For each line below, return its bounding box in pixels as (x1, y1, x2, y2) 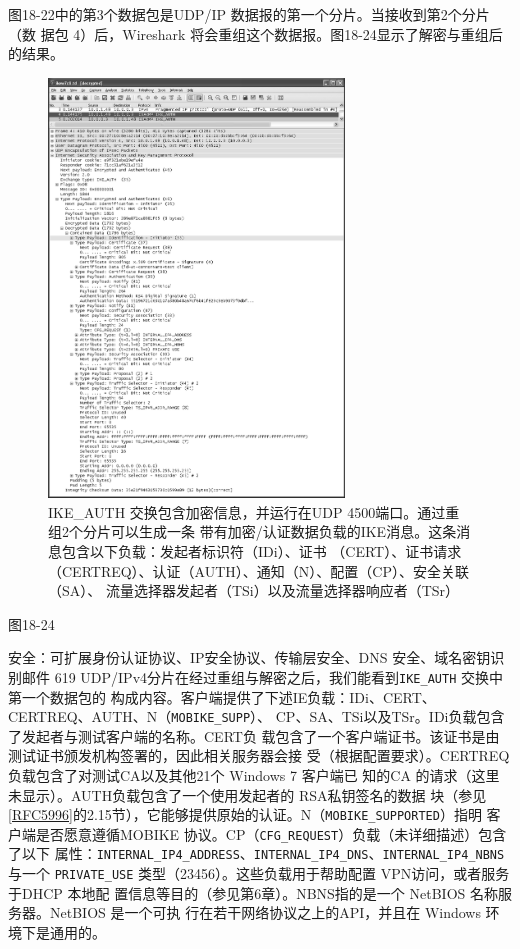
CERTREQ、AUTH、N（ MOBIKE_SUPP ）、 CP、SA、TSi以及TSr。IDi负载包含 (8, 706, 505, 727)
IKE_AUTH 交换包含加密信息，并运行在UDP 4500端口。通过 (48, 501, 446, 522)
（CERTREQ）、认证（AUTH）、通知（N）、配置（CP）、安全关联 (48, 560, 469, 581)
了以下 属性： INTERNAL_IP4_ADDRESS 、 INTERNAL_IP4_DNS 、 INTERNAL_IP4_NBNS (8, 843, 505, 864)
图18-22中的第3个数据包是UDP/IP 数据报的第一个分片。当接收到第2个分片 (8, 4, 490, 24)
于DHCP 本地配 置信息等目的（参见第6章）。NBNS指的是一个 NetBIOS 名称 (8, 882, 498, 903)
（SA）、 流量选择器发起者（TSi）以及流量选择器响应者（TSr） (48, 580, 460, 601)
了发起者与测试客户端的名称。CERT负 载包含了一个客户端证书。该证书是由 (8, 725, 500, 746)
